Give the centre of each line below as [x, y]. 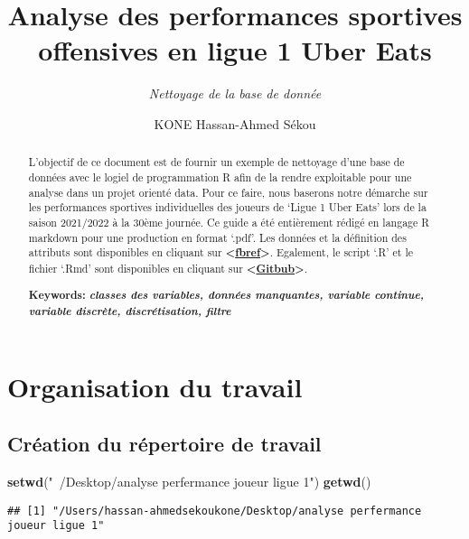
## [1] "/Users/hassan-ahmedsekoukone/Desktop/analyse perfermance [215, 511]
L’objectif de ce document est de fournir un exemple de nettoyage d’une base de [216, 162]
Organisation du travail [155, 386]
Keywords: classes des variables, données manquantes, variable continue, [226, 295]
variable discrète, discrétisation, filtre [130, 311]
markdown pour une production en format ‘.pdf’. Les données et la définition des [217, 237]
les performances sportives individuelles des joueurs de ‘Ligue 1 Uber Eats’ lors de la [227, 207]
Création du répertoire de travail [164, 444]
